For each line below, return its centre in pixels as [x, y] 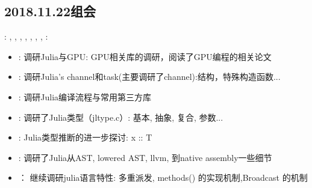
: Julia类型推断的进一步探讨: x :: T [85, 137]
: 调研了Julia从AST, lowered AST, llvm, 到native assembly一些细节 [145, 157]
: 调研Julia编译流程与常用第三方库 [85, 96]
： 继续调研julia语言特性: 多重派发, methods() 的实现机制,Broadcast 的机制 [163, 177]
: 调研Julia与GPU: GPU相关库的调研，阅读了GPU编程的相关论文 [145, 56]
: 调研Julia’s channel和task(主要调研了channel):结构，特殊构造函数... [149, 77]
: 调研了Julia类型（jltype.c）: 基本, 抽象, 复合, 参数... [121, 117]
